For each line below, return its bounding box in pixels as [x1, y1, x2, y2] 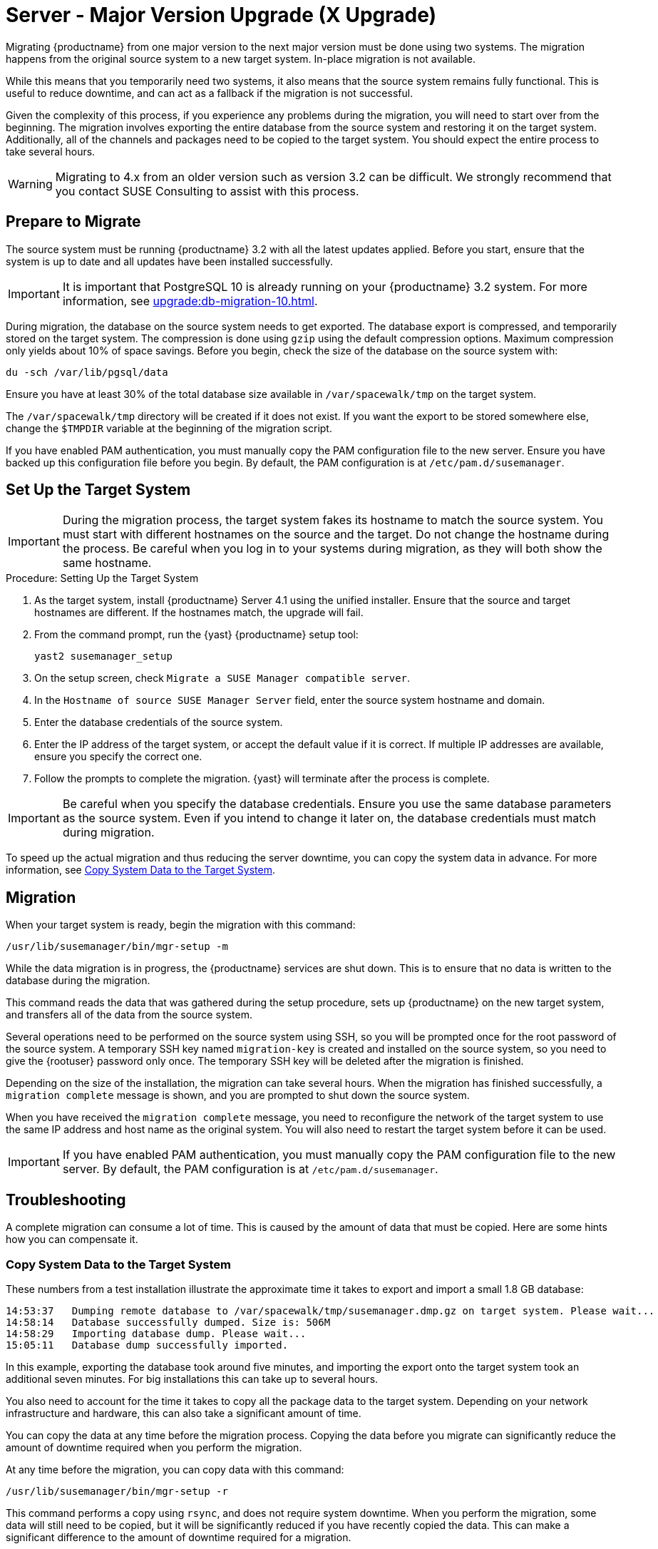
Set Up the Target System [6, 481, 191, 499]
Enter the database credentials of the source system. [34, 716, 283, 729]
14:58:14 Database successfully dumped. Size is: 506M [6, 1316, 331, 1328]
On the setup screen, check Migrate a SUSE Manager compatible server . [34, 672, 411, 685]
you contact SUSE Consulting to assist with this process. [55, 183, 359, 198]
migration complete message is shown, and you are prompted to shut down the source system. [6, 1089, 470, 1102]
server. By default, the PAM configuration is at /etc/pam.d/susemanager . [62, 1162, 438, 1177]
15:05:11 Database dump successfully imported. [6, 1339, 289, 1351]
